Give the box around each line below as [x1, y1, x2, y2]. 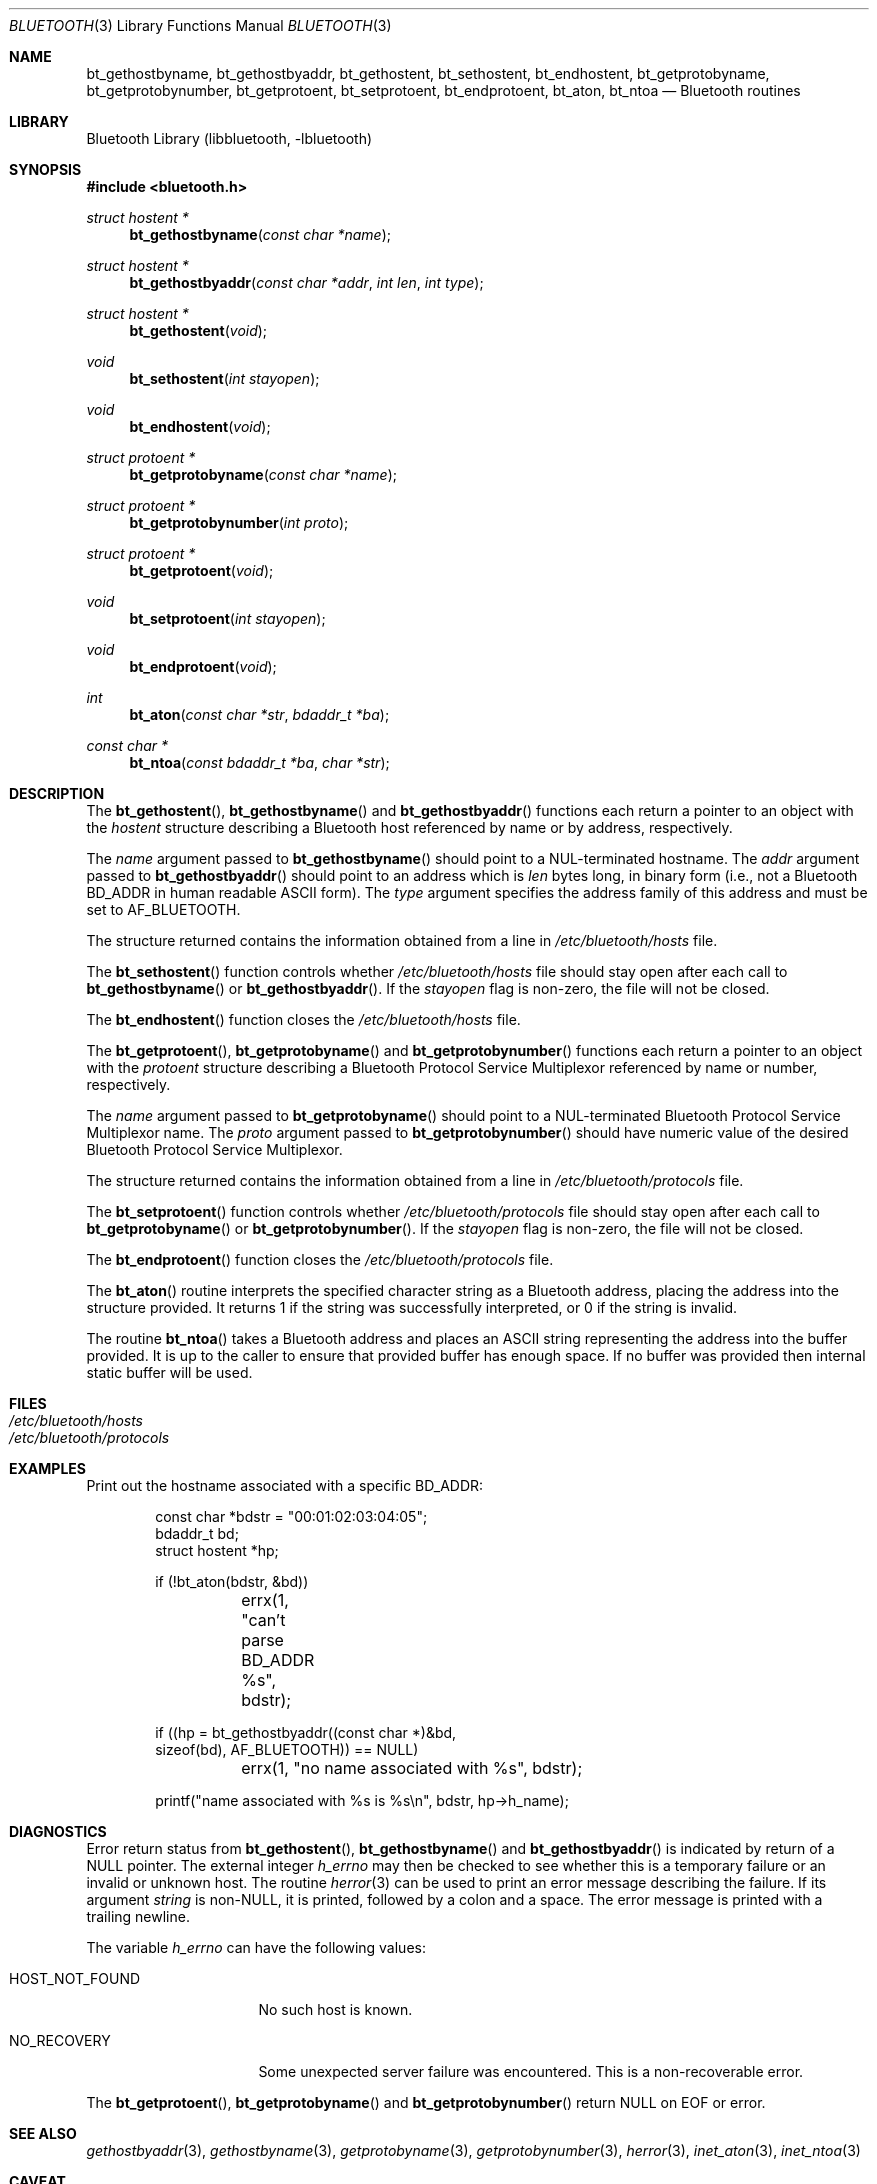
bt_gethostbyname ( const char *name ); [129, 226, 391, 243]
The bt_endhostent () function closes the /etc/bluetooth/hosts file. [86, 1011, 521, 1028]
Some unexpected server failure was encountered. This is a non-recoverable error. [258, 2063, 804, 2080]
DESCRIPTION [9, 785, 105, 802]
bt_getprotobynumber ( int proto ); [129, 514, 349, 531]
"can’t [241, 1610, 286, 1630]
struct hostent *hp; [155, 1542, 279, 1559]
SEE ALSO [9, 2125, 77, 2142]
